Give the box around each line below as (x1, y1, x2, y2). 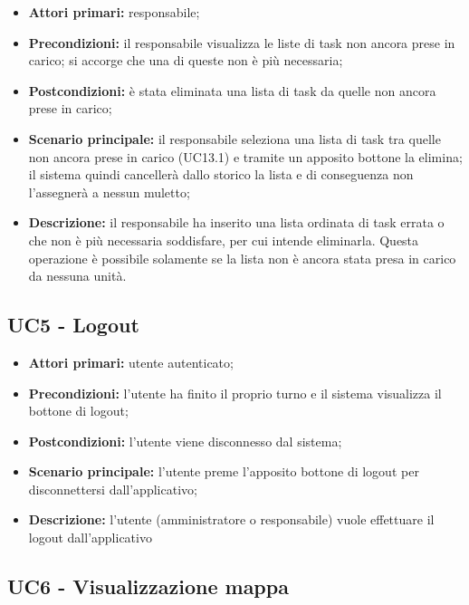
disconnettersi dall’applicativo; (28, 479, 197, 498)
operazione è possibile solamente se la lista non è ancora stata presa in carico (28, 248, 456, 267)
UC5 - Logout (7, 311, 139, 339)
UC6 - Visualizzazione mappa (7, 572, 289, 600)
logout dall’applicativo (28, 528, 152, 547)
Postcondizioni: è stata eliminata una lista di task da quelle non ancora (28, 81, 436, 100)
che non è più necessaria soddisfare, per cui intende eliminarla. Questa (28, 230, 419, 249)
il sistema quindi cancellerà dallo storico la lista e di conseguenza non (28, 165, 414, 184)
